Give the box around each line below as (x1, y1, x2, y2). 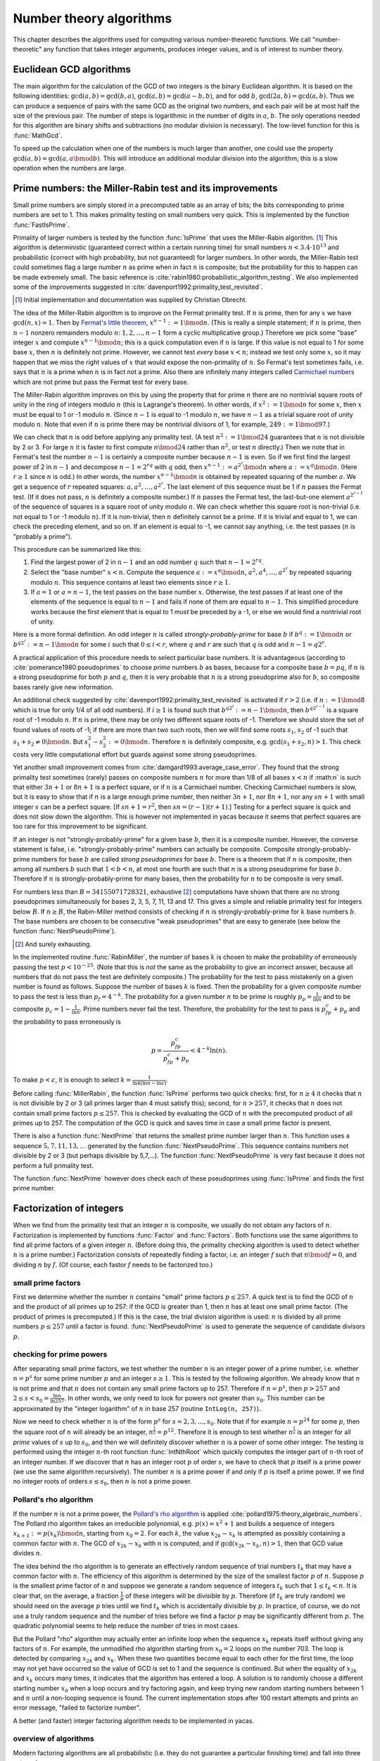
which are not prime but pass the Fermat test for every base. (13, 378, 189, 386)
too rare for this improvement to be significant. (13, 822, 148, 830)
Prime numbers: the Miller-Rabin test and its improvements (13, 182, 278, 194)
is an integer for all (296, 1428, 351, 1436)
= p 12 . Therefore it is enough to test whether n (156, 1427, 293, 1436)
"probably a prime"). (13, 532, 72, 540)
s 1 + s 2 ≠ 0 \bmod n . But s (13, 737, 88, 747)
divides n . (13, 1549, 42, 1557)
